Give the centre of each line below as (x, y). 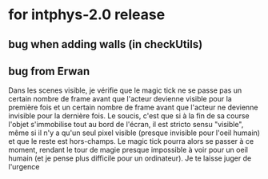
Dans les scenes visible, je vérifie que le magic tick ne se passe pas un (125, 90)
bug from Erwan (49, 71)
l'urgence (24, 167)
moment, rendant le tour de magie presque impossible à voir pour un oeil (128, 150)
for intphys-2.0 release (87, 15)
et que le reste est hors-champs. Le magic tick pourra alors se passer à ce (131, 141)
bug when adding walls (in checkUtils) (106, 44)
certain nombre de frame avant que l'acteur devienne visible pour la (120, 99)
